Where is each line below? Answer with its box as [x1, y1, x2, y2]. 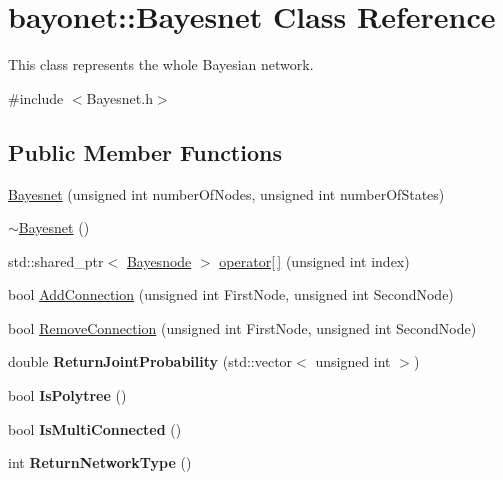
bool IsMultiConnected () [8, 418, 182, 439]
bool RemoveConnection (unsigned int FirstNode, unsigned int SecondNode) [8, 317, 477, 338]
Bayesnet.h [86, 87, 153, 108]
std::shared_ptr [8, 250, 104, 271]
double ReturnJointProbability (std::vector [8, 351, 293, 372]
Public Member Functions [8, 136, 282, 167]
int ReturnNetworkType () [8, 452, 192, 473]
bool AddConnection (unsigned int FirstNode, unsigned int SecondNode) [8, 284, 454, 305]
